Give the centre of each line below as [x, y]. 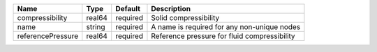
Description [171, 9]
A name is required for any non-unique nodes [226, 27]
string [96, 27]
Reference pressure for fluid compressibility [223, 36]
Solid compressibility [185, 18]
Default [128, 9]
